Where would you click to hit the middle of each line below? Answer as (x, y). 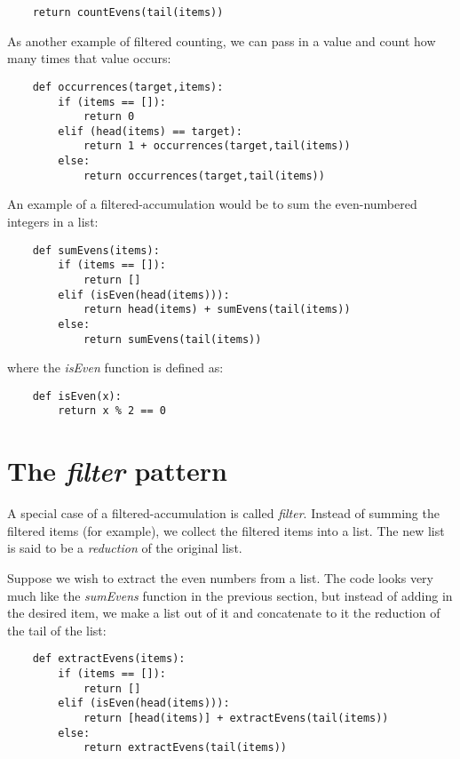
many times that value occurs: (89, 58)
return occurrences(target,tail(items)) (204, 176)
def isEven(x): (77, 396)
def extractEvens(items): (109, 659)
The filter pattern (117, 471)
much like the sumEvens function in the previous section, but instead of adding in (230, 595)
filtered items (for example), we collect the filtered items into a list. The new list (226, 530)
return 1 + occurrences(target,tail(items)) (217, 146)
